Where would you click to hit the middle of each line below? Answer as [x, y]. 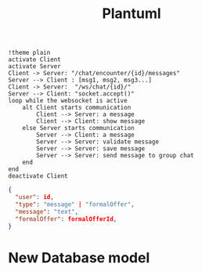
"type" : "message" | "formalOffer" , [75, 204]
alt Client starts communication [77, 108]
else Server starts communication [78, 128]
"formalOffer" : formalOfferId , [66, 219]
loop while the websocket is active [68, 101]
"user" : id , [35, 197]
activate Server [34, 67]
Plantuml [132, 14]
